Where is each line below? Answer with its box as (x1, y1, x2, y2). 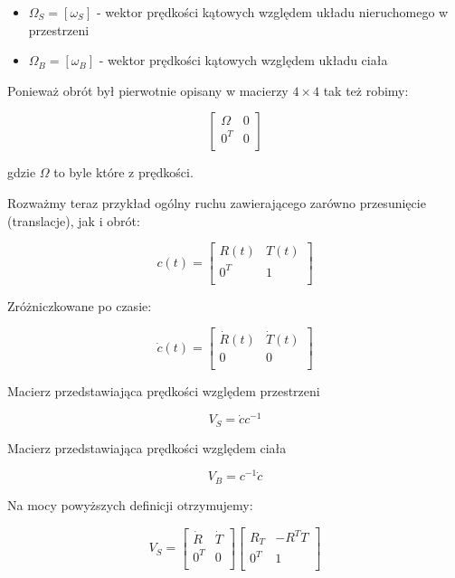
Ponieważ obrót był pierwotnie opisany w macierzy (7, 81, 289, 99)
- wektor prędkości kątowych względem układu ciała (99, 51, 388, 70)
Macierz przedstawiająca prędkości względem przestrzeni (7, 381, 320, 400)
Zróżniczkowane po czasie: (7, 296, 152, 315)
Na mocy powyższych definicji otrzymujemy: (7, 495, 253, 514)
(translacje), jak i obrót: (7, 211, 140, 230)
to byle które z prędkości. (53, 163, 194, 182)
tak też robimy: (323, 81, 409, 99)
